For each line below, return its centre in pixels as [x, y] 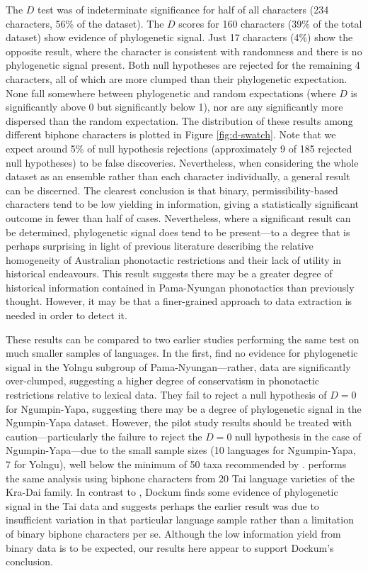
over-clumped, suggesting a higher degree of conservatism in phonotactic [163, 381]
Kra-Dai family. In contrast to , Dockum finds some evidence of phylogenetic [172, 492]
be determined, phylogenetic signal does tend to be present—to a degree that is [178, 232]
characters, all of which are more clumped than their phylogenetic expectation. [177, 78]
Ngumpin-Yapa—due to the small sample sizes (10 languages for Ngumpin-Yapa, [181, 450]
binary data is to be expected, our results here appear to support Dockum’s [170, 547]
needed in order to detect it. [67, 315]
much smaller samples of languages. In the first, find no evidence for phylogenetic [182, 353]
